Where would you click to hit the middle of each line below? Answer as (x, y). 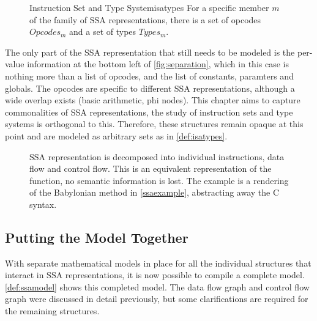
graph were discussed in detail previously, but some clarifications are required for (157, 299)
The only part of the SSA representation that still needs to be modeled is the (150, 52)
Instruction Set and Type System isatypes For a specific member (149, 7)
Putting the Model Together (97, 237)
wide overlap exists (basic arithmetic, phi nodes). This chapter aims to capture (153, 100)
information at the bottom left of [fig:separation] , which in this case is (158, 64)
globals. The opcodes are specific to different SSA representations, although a (150, 88)
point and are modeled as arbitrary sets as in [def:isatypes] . (116, 135)
